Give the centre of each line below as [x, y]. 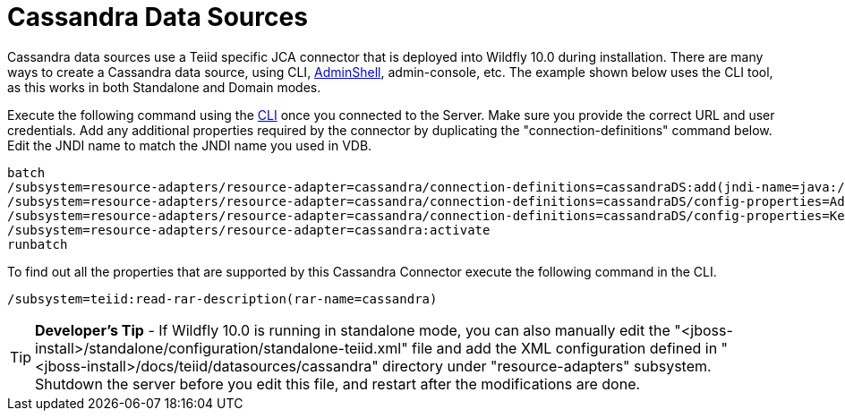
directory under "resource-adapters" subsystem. [547, 366]
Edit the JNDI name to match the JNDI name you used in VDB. [190, 145]
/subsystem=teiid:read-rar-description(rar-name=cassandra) [222, 299]
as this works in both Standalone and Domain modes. [164, 87]
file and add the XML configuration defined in [565, 348]
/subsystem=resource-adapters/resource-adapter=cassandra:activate [249, 230]
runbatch [38, 244]
